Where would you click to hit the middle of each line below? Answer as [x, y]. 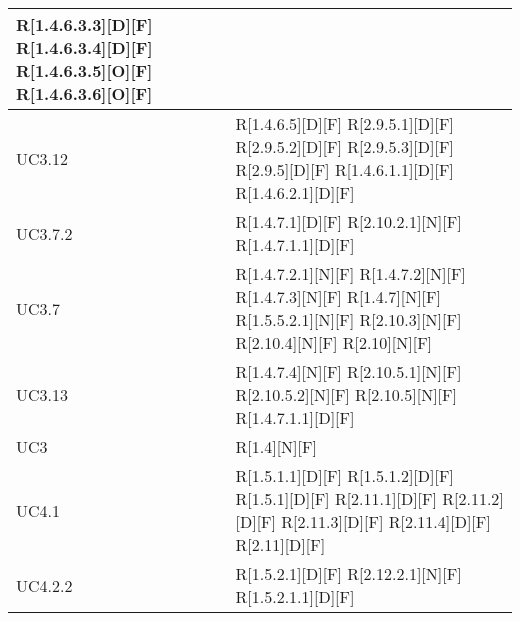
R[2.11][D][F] [280, 544]
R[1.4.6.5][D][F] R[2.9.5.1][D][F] [344, 123]
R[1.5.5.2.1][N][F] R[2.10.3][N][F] [348, 319]
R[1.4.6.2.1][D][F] [295, 192]
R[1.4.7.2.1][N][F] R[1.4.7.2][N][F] [350, 273]
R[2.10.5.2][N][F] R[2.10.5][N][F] [346, 394]
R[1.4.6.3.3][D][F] [84, 24]
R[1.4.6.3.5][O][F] [84, 70]
